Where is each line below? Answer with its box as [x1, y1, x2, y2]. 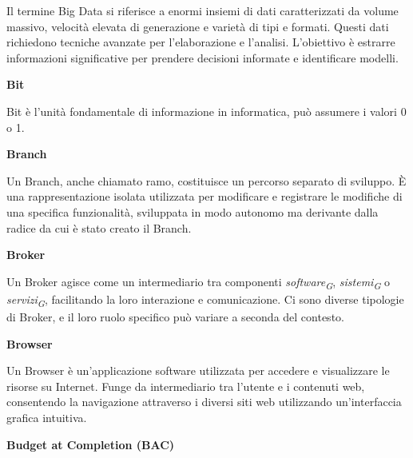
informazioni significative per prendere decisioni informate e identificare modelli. [6, 49, 399, 66]
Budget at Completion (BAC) [6, 436, 175, 452]
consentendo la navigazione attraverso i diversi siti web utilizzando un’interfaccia [6, 393, 402, 410]
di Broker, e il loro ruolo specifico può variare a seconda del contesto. [6, 308, 344, 325]
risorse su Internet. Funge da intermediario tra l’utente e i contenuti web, [6, 377, 365, 394]
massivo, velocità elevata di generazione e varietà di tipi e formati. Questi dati [6, 18, 389, 34]
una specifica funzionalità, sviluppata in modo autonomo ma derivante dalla [6, 203, 379, 220]
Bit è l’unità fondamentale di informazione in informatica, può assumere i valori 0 [6, 102, 407, 119]
